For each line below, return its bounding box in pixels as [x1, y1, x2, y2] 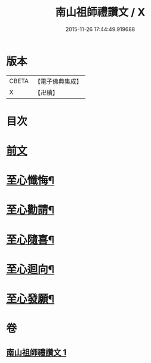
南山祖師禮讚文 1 [6, 347, 67, 358]
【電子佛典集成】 [34, 77, 82, 86]
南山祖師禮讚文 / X [55, 5, 146, 19]
